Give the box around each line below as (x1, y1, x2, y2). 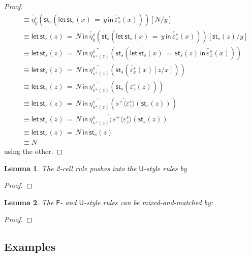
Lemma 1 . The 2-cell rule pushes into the (4, 163, 137, 173)
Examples (4, 239, 56, 254)
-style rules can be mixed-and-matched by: (84, 197, 213, 207)
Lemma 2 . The (4, 197, 54, 207)
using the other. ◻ (4, 146, 63, 156)
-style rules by (144, 163, 187, 173)
